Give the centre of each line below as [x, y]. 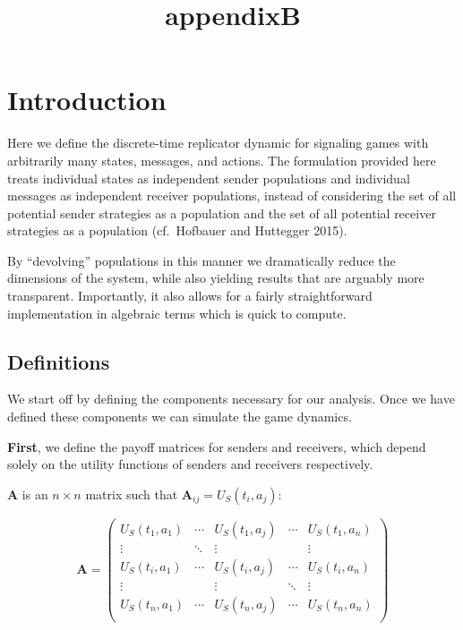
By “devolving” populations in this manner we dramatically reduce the [201, 260]
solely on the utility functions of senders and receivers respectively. [190, 464]
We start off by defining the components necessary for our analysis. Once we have [231, 399]
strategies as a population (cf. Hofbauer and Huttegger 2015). [177, 230]
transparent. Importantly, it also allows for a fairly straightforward [190, 296]
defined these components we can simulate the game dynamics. [180, 417]
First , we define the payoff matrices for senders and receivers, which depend [217, 446]
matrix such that [132, 494]
